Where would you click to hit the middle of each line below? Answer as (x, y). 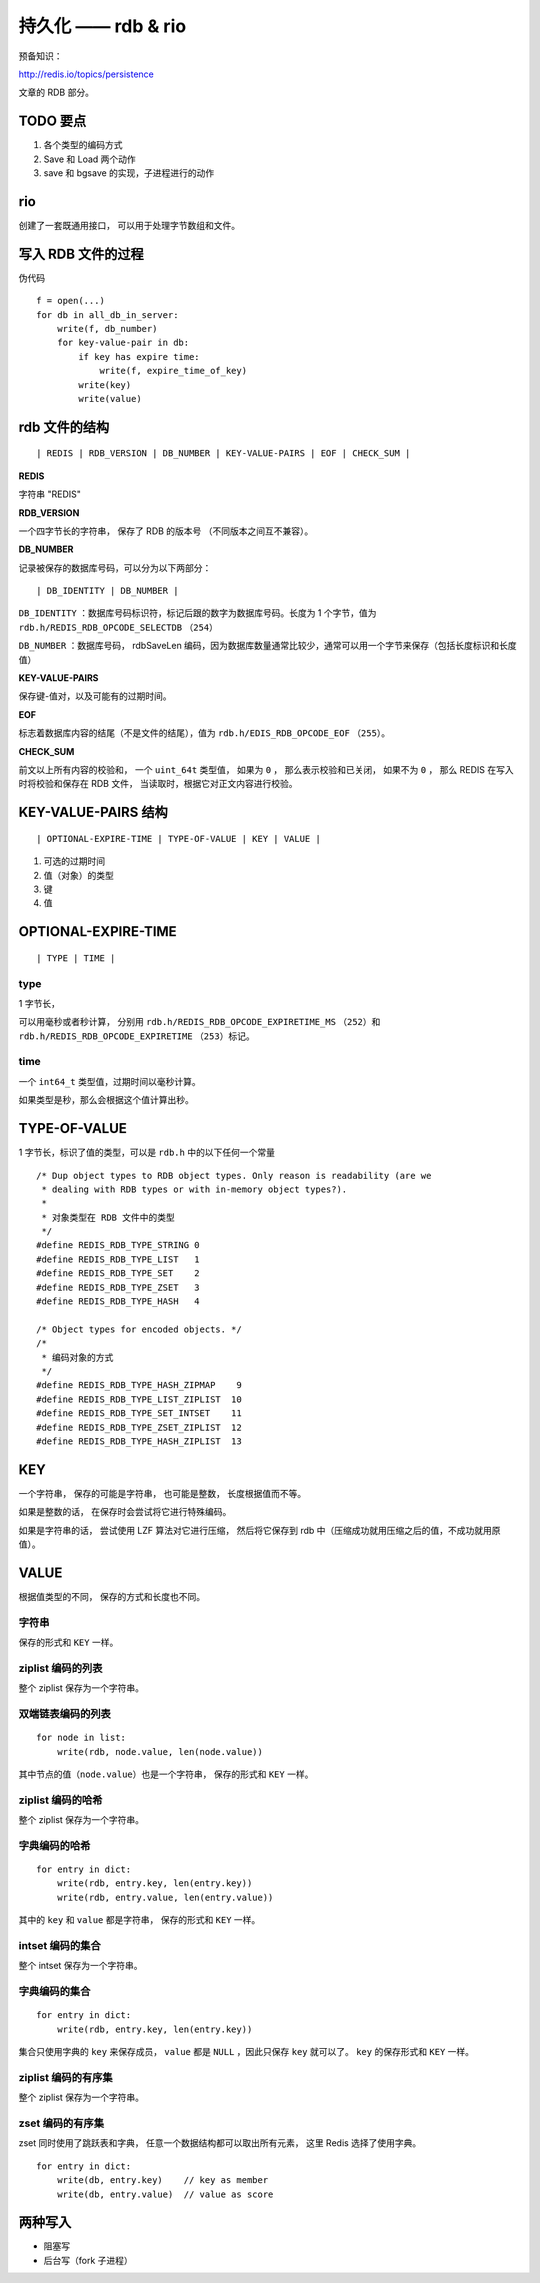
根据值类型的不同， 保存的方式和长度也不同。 (111, 1596)
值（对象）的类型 (78, 875)
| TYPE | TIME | (76, 958)
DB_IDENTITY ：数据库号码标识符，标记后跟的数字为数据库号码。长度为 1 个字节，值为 (197, 613)
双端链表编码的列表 (65, 1713)
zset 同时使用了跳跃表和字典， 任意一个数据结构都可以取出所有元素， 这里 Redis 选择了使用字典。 (220, 2143)
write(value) (110, 398)
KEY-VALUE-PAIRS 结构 (93, 812)
